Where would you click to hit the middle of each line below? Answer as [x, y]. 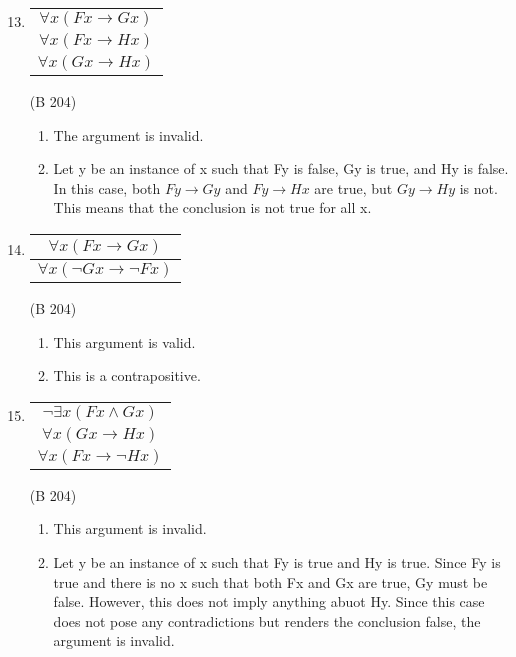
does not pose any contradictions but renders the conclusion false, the [267, 620]
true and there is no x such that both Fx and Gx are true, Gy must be [270, 581]
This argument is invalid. [130, 528]
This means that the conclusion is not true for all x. [212, 207]
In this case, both [107, 187]
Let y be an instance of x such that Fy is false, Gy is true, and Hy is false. [281, 168]
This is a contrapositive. [127, 375]
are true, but [353, 187]
